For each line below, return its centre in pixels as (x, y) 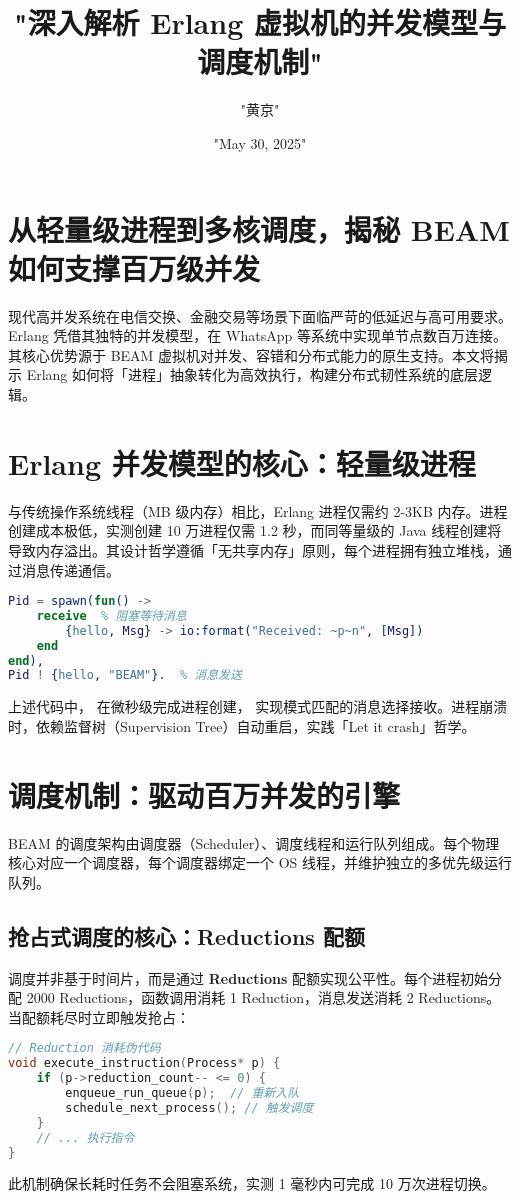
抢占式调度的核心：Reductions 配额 (186, 935)
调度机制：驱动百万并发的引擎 (204, 794)
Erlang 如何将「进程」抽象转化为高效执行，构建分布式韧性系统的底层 (252, 374)
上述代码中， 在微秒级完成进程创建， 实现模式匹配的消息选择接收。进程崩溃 (258, 706)
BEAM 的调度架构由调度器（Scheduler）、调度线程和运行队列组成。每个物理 (254, 842)
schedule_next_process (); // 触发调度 (189, 1107)
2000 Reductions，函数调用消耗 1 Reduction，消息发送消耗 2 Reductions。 (263, 997)
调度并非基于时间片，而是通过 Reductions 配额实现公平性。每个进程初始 (248, 977)
